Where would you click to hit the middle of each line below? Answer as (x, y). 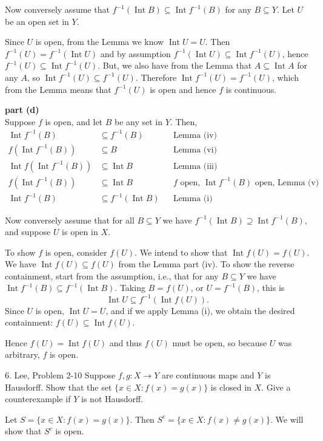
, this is (271, 288)
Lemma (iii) (195, 166)
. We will (287, 419)
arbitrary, (22, 354)
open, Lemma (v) (287, 183)
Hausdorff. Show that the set (58, 387)
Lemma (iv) (195, 135)
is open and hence (183, 89)
